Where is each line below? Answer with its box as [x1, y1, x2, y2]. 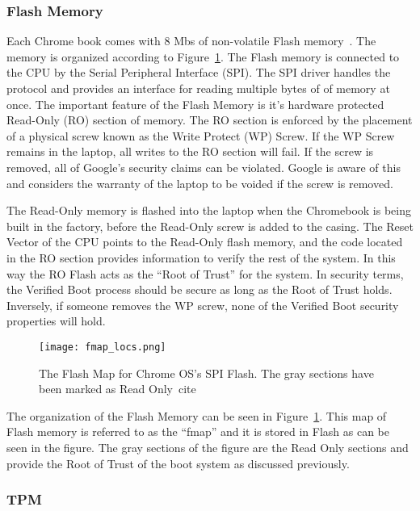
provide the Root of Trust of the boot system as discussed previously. [6, 454, 350, 471]
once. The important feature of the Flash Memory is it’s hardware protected [6, 95, 384, 112]
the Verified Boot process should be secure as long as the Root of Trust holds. [6, 281, 393, 298]
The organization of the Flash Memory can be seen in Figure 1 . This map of [6, 407, 387, 424]
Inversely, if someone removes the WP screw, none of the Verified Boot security [6, 296, 399, 313]
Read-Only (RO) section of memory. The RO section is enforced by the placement [6, 111, 413, 128]
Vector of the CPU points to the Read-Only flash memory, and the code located [6, 233, 403, 250]
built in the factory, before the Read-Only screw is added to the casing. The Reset [6, 217, 414, 234]
